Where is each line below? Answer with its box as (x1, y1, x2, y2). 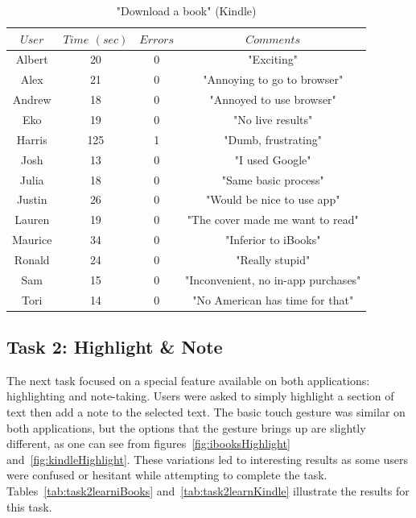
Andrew (12, 91, 51, 108)
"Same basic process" (221, 171, 324, 188)
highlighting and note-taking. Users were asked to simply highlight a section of (6, 387, 394, 404)
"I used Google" (234, 151, 311, 168)
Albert (15, 51, 48, 68)
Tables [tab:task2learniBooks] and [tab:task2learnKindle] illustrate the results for (6, 483, 410, 499)
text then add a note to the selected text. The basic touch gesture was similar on (6, 404, 406, 421)
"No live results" (233, 110, 313, 127)
